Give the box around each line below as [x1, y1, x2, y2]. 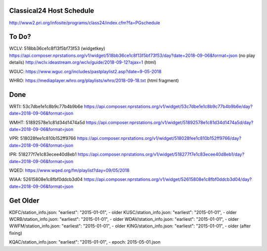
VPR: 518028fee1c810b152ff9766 [9, 135, 76, 141]
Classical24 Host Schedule [9, 6, 94, 15]
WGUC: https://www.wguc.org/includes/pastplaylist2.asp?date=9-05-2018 [9, 68, 162, 74]
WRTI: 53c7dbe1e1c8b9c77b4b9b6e [9, 103, 83, 109]
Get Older [9, 196, 40, 205]
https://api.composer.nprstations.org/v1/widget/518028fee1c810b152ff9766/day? [77, 135, 242, 141]
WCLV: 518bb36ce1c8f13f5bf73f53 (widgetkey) [9, 45, 106, 51]
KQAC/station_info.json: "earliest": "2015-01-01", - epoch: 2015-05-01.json [9, 239, 161, 245]
